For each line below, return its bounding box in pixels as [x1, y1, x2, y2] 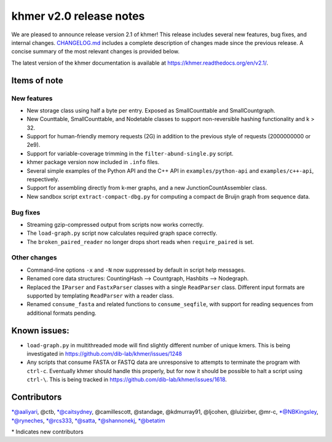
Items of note [11, 75, 64, 85]
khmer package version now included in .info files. [26, 159, 160, 166]
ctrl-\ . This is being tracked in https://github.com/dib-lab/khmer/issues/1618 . [26, 376, 227, 384]
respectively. [26, 176, 60, 183]
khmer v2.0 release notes [11, 9, 145, 23]
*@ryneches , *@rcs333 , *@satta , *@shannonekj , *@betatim [11, 417, 165, 424]
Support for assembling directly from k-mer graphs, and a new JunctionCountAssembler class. [26, 184, 267, 192]
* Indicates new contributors [11, 428, 84, 435]
